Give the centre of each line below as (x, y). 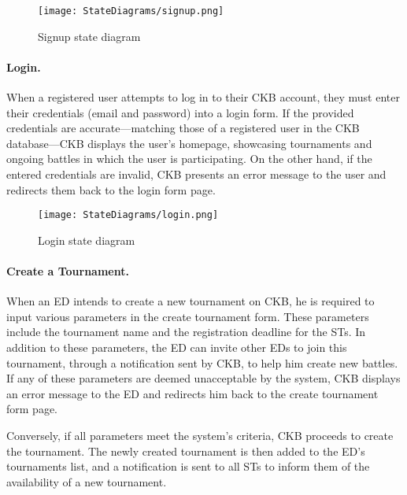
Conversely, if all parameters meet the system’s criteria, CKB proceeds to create (200, 435)
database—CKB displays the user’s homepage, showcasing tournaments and (189, 143)
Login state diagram (87, 240)
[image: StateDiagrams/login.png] (128, 215)
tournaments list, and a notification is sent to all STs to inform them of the (188, 466)
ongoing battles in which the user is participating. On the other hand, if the (189, 159)
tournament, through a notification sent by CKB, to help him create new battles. (202, 362)
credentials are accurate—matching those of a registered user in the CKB (183, 128)
